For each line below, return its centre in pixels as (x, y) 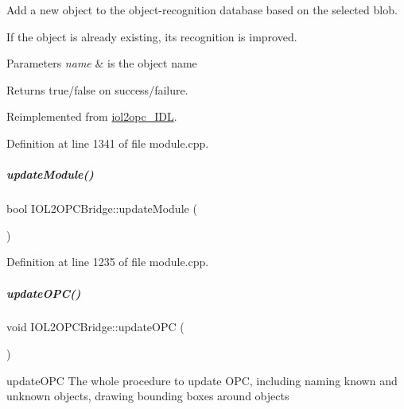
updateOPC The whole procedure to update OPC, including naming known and (202, 380)
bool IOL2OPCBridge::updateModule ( (102, 208)
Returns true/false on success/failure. (97, 89)
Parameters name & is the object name (102, 63)
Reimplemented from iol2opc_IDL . (92, 116)
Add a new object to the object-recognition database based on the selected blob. (202, 10)
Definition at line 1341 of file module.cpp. (108, 143)
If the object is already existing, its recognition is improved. (152, 36)
